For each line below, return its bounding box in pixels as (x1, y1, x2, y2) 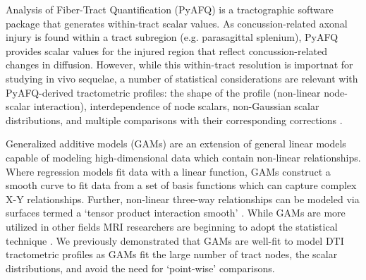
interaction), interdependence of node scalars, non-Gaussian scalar (33, 99, 319, 114)
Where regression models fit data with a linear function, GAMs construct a (6, 164, 331, 178)
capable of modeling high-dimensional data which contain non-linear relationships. (6, 150, 361, 164)
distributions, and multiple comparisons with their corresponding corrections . (6, 112, 343, 127)
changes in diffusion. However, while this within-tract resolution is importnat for (6, 57, 353, 72)
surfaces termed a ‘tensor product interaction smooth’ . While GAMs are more (6, 205, 346, 220)
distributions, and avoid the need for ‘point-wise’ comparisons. (6, 260, 275, 275)
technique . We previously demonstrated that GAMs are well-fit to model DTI (6, 233, 344, 248)
